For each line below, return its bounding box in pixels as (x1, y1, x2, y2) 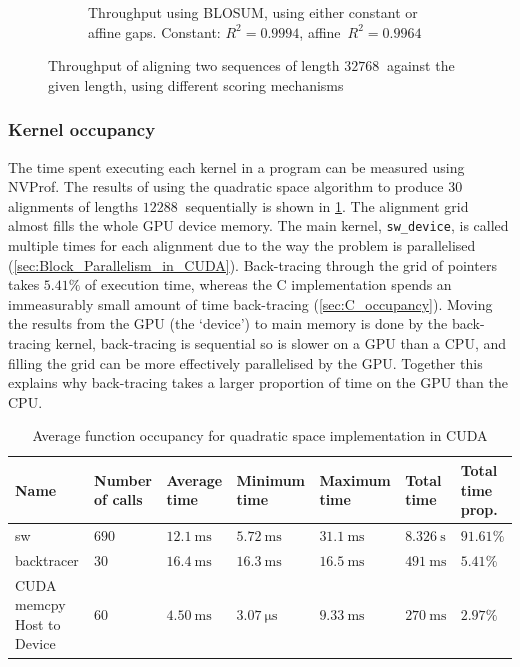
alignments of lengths (8, 195, 139, 216)
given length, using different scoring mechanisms (48, 74, 344, 95)
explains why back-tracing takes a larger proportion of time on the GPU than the (8, 372, 508, 393)
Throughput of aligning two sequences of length (48, 55, 340, 76)
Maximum (319, 469, 391, 490)
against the (386, 55, 455, 76)
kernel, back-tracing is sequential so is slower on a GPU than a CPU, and (55, 333, 507, 353)
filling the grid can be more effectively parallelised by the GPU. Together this (8, 352, 483, 373)
